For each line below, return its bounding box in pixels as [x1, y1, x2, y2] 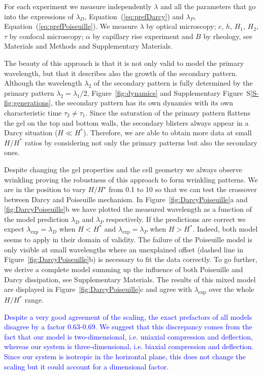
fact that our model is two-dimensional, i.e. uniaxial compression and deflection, [4, 331, 253, 342]
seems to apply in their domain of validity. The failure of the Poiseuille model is [4, 234, 253, 245]
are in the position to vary [4, 184, 86, 195]
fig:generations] [4, 97, 51, 108]
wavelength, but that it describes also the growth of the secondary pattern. [4, 67, 238, 78]
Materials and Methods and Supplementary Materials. [4, 41, 173, 51]
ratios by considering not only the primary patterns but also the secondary [24, 137, 258, 147]
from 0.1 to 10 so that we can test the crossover [109, 184, 257, 195]
